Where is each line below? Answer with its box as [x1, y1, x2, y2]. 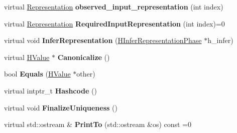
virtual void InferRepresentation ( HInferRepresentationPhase [4, 35, 202, 45]
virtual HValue [4, 51, 50, 62]
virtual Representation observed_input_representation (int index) [4, 1, 223, 11]
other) [76, 68, 95, 79]
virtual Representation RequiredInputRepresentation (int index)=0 [4, 18, 225, 28]
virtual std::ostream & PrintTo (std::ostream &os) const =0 [4, 119, 192, 129]
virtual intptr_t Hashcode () [4, 85, 97, 95]
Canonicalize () [57, 51, 110, 62]
